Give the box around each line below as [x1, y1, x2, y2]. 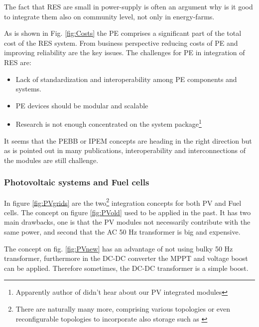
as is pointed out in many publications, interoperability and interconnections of [4, 145, 246, 156]
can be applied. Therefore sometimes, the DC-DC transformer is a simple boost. [4, 262, 249, 273]
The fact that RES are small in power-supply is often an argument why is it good [4, 1, 253, 11]
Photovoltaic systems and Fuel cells [4, 176, 149, 188]
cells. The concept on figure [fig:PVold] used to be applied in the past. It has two [4, 207, 251, 217]
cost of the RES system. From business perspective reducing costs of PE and [4, 37, 238, 48]
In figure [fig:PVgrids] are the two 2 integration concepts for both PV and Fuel [4, 196, 242, 208]
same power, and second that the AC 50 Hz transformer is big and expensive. [4, 227, 241, 237]
